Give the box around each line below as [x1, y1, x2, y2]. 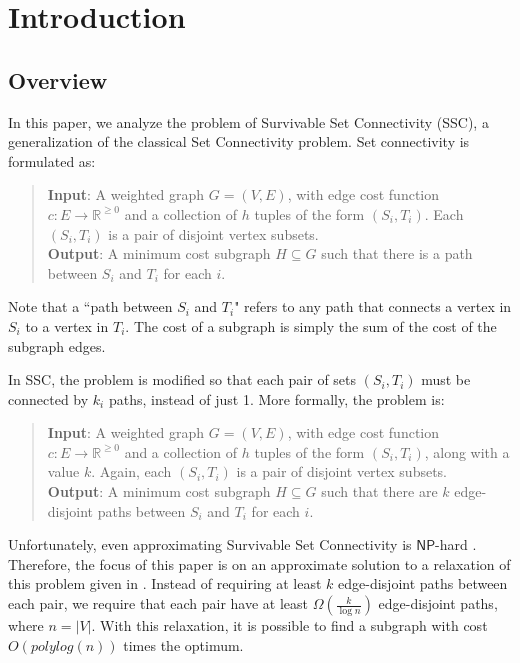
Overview [8, 64, 108, 95]
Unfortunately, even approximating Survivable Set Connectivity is [8, 534, 412, 555]
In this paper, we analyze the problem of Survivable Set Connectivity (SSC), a [8, 111, 489, 132]
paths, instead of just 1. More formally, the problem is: [108, 388, 445, 409]
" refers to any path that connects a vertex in [234, 296, 512, 317]
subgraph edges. [8, 335, 106, 356]
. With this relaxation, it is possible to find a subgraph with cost [91, 615, 488, 636]
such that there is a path [321, 243, 473, 264]
